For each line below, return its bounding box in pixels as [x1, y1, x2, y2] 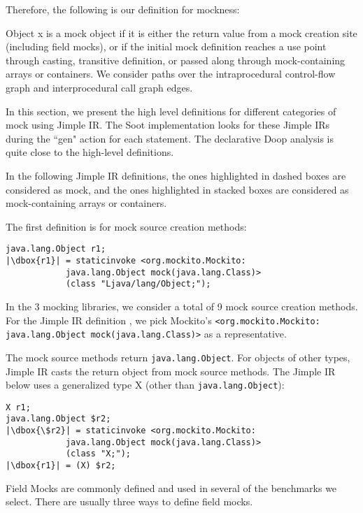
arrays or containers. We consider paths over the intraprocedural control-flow [6, 66, 336, 81]
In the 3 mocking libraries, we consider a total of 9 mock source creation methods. [6, 298, 358, 313]
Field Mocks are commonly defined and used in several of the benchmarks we [6, 480, 337, 495]
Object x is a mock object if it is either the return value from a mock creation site [6, 25, 357, 40]
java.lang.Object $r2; [6, 414, 111, 424]
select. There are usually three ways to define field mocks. [6, 494, 253, 509]
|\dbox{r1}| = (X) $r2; [6, 461, 116, 471]
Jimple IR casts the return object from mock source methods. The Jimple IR [6, 363, 336, 378]
